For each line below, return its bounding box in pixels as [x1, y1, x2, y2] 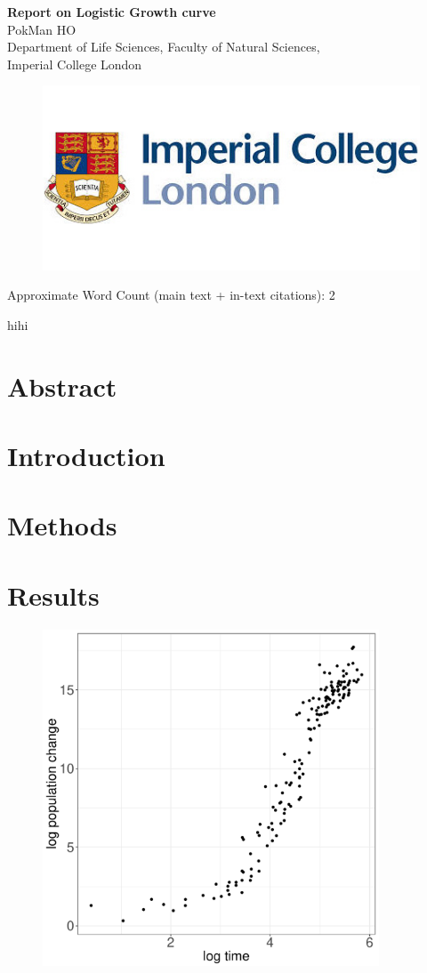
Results [7, 576, 100, 613]
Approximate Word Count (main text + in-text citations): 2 [7, 285, 335, 304]
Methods [7, 507, 117, 543]
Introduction [7, 438, 165, 474]
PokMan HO [7, 20, 77, 38]
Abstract [7, 367, 117, 404]
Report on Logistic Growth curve [7, 3, 216, 20]
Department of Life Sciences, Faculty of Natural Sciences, [7, 37, 320, 56]
